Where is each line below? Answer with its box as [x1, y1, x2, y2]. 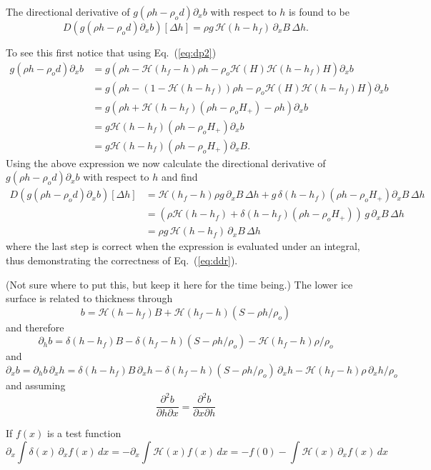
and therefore [6, 319, 64, 334]
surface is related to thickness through [6, 291, 173, 306]
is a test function [47, 426, 122, 441]
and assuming [6, 378, 66, 392]
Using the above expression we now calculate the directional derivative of [6, 155, 326, 170]
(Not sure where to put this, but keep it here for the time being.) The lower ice [6, 276, 353, 291]
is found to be [289, 4, 350, 19]
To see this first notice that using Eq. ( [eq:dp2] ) [6, 45, 217, 59]
